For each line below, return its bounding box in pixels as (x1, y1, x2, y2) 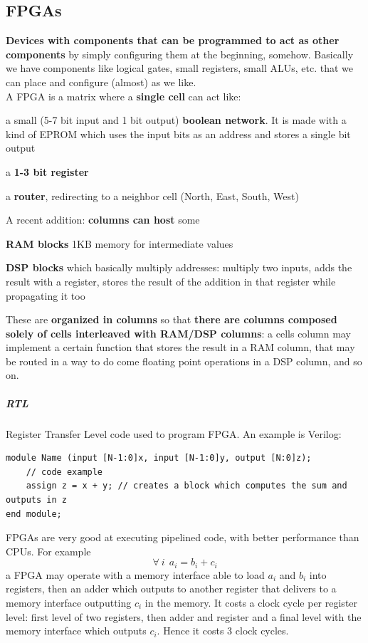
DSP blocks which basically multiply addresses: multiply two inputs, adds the (6, 260, 352, 275)
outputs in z (6, 495, 67, 506)
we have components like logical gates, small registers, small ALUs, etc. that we (6, 61, 353, 75)
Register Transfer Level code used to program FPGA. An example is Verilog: (6, 426, 342, 441)
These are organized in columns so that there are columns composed (6, 312, 337, 327)
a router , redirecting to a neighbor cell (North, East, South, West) (6, 188, 299, 203)
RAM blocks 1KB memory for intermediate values (6, 236, 233, 251)
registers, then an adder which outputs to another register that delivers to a (6, 581, 337, 596)
